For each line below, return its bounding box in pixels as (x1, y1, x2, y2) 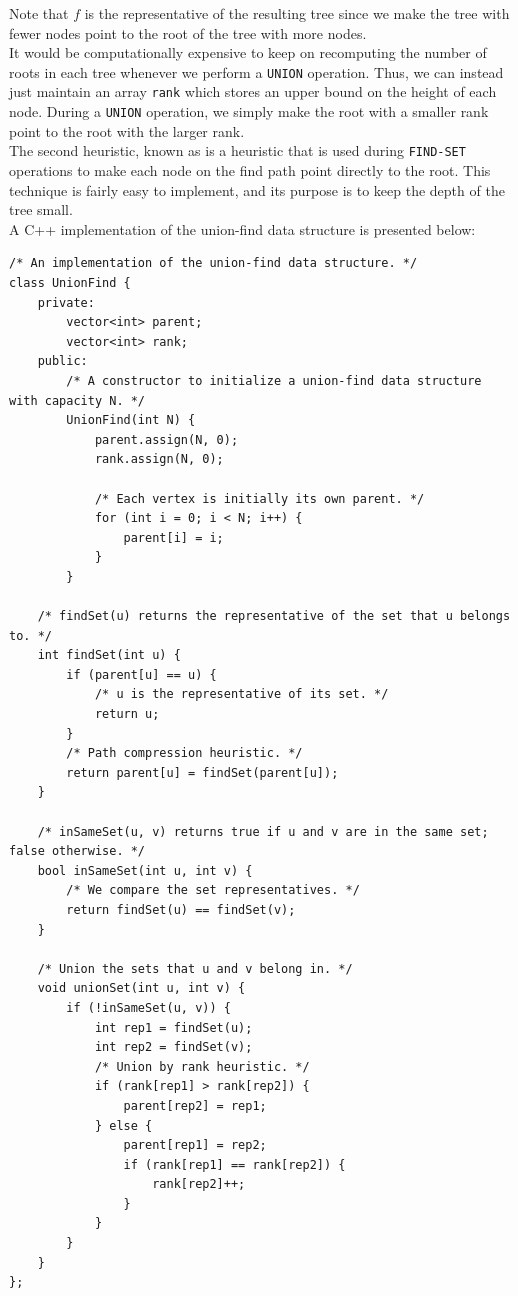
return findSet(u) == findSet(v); (66, 902, 296, 917)
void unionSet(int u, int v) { (37, 981, 246, 996)
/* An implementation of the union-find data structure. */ (9, 256, 418, 271)
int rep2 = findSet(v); (94, 1040, 253, 1055)
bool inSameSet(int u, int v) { (37, 863, 253, 878)
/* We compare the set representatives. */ (66, 883, 360, 898)
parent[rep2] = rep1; (123, 1098, 267, 1113)
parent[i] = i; (123, 530, 224, 545)
